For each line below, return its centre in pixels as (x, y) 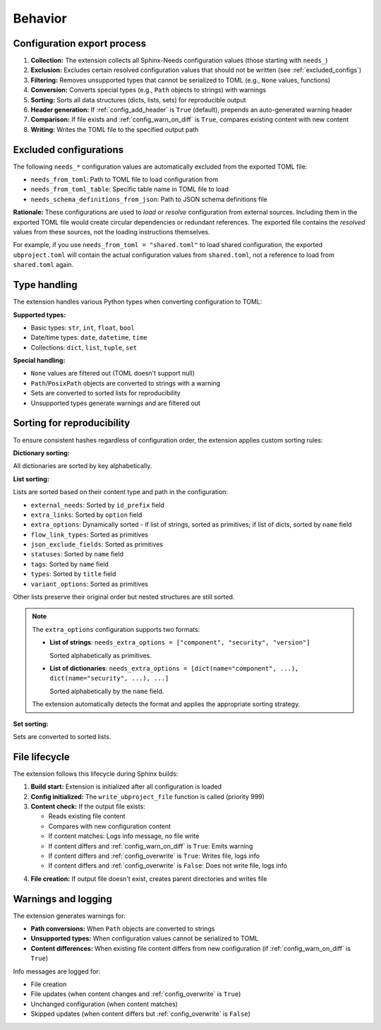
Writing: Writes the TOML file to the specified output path (115, 129)
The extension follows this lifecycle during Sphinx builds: (96, 774)
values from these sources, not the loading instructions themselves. (112, 232)
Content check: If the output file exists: (88, 806)
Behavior (40, 18)
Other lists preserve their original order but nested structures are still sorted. (124, 597)
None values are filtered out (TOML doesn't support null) (113, 373)
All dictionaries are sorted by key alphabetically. (83, 466)
